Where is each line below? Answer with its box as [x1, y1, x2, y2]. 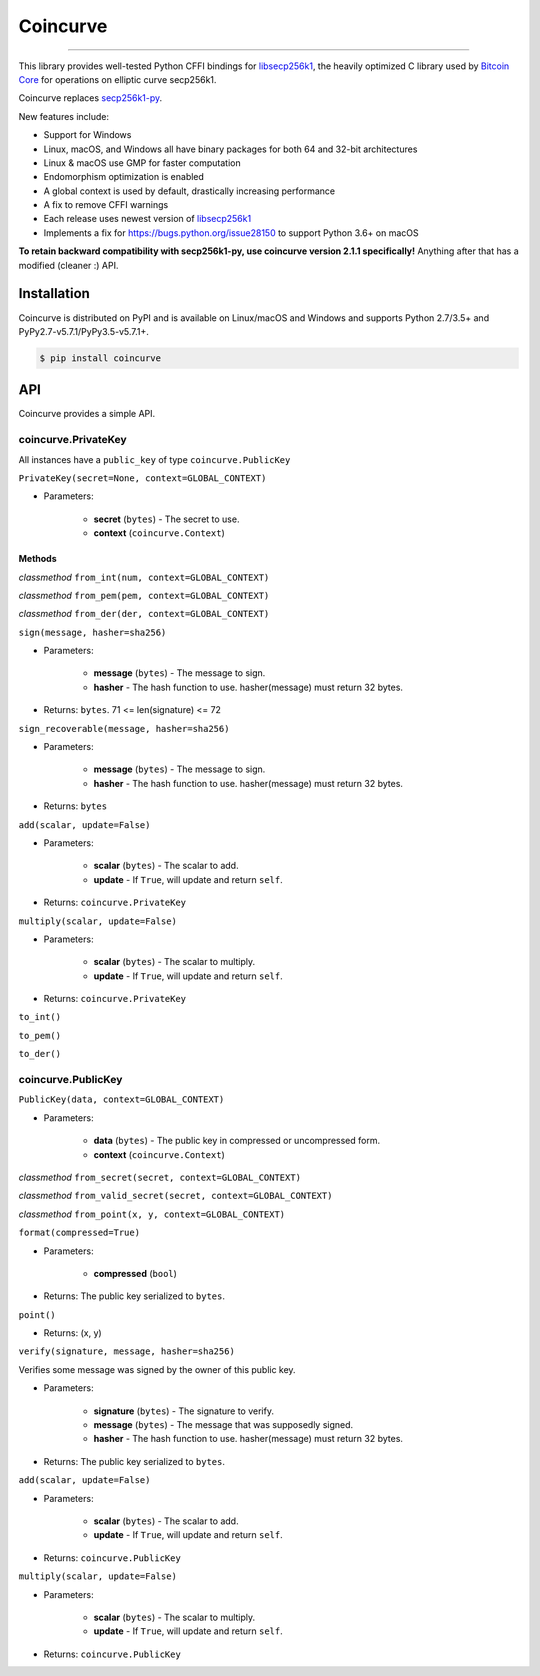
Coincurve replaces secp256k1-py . [18, 92, 163, 104]
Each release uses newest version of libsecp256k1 [43, 213, 252, 225]
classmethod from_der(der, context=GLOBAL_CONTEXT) [18, 608, 270, 620]
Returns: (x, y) [43, 1327, 102, 1339]
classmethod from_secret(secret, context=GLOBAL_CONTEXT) [18, 1171, 302, 1183]
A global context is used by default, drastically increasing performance [43, 185, 335, 197]
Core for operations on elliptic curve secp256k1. [18, 73, 217, 85]
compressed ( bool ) [93, 1267, 177, 1279]
